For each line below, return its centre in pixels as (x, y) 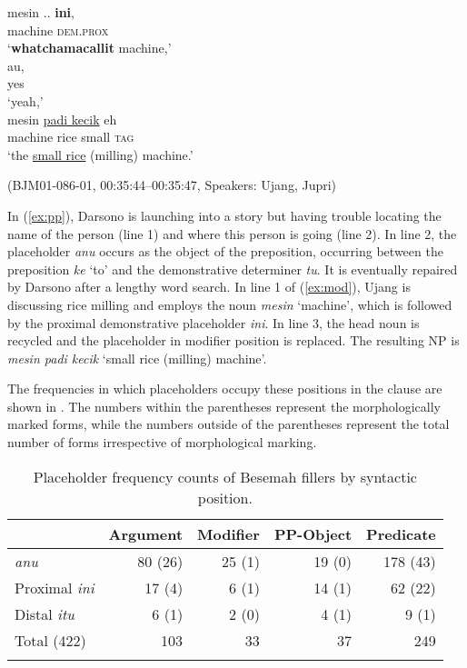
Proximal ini (55, 587)
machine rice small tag (71, 137)
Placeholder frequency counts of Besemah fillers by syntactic (225, 476)
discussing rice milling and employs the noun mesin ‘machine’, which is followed (230, 304)
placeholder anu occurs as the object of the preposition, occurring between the (225, 251)
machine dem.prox (58, 30)
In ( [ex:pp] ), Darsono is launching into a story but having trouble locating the (224, 215)
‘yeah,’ (25, 100)
